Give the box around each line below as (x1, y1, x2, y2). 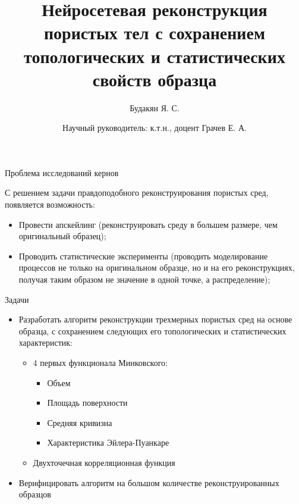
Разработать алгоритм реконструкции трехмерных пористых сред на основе (18, 313, 292, 325)
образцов (18, 488, 51, 500)
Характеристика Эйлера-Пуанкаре (47, 436, 169, 449)
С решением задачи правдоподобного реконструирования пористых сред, (5, 186, 269, 199)
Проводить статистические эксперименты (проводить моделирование (18, 249, 268, 262)
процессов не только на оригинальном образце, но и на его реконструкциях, (18, 261, 295, 274)
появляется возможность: (5, 198, 95, 211)
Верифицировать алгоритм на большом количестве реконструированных (18, 476, 279, 489)
